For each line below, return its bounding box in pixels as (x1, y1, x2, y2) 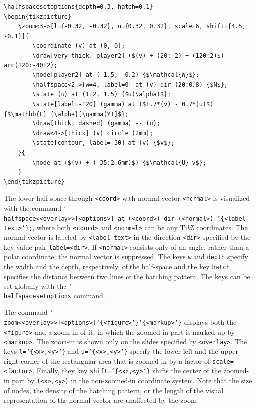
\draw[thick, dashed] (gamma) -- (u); (32, 120, 160, 127)
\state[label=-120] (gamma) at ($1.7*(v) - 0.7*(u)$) (32, 100, 214, 108)
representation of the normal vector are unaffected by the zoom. (4, 395, 198, 405)
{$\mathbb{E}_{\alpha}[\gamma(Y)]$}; (4, 110, 128, 117)
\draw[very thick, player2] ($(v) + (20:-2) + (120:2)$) (32, 52, 224, 59)
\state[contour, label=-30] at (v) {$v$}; (32, 139, 175, 147)
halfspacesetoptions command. (4, 290, 105, 300)
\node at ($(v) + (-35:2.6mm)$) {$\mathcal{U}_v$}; (32, 159, 207, 166)
